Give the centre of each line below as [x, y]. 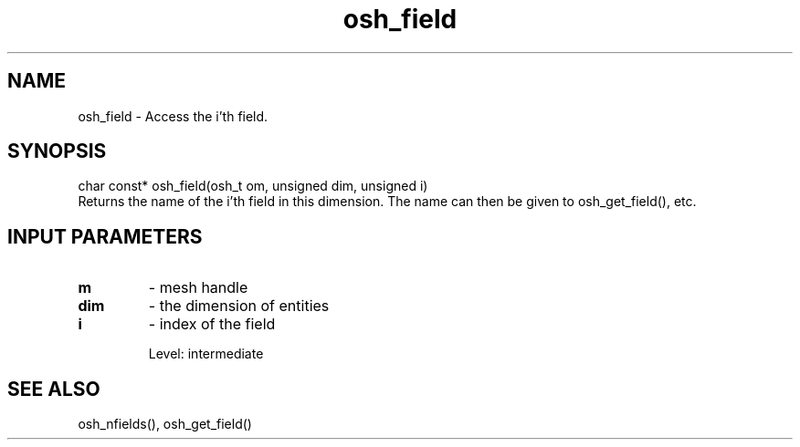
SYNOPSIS [57, 151]
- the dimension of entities [239, 306]
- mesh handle [198, 288]
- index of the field [212, 324]
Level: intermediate [206, 354]
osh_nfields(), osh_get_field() [165, 424]
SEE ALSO [54, 389]
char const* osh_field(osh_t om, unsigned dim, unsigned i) [253, 186]
